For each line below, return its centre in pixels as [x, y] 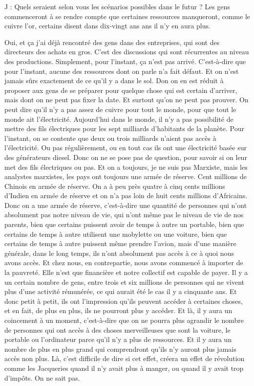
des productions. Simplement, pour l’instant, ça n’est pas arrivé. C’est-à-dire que [125, 61]
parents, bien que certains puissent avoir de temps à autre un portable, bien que [124, 224]
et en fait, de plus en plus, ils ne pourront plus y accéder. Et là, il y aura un [118, 310]
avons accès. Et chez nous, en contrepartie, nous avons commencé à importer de [124, 262]
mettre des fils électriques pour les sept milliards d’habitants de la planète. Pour [124, 128]
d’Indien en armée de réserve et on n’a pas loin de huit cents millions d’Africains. [126, 195]
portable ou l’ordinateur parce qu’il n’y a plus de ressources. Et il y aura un [118, 339]
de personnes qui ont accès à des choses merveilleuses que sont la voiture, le [117, 329]
